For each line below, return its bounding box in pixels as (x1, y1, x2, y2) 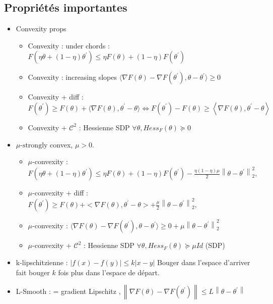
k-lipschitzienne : (16, 257, 68, 268)
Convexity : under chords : (28, 40, 110, 50)
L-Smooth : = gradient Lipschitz (16, 286, 117, 296)
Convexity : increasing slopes (28, 72, 117, 82)
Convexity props (16, 23, 66, 34)
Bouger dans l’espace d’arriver (157, 257, 250, 268)
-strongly (20, 141, 48, 149)
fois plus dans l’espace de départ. (58, 267, 160, 277)
